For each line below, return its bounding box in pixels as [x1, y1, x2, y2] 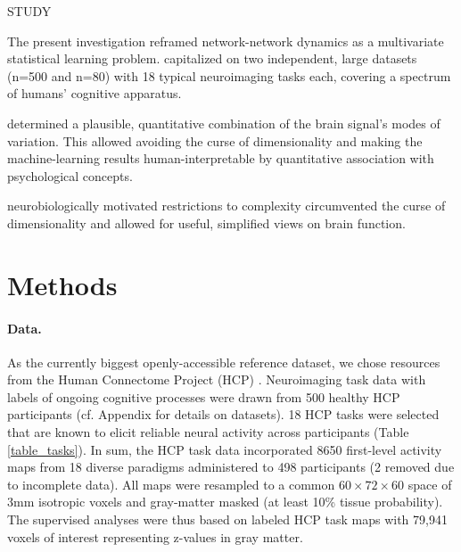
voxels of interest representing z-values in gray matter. [7, 527, 303, 546]
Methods [7, 266, 118, 302]
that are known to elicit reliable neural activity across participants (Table [7, 423, 409, 441]
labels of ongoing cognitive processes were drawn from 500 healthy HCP [7, 387, 400, 406]
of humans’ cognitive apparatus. [7, 84, 182, 103]
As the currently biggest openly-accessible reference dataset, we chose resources [7, 352, 440, 371]
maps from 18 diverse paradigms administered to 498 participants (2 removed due [7, 457, 455, 476]
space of [407, 474, 452, 493]
